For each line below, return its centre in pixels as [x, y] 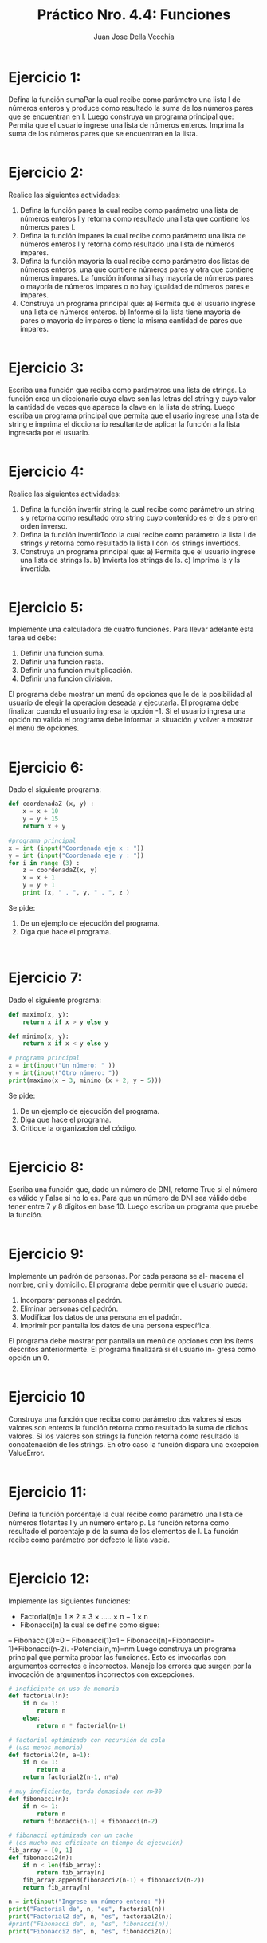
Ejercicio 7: [45, 978]
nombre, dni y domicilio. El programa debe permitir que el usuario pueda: [128, 1284]
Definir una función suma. [62, 653]
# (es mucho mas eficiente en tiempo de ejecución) [96, 1843]
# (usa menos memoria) [46, 1748]
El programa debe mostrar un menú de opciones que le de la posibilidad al [130, 694]
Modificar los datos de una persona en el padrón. [100, 1316]
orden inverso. [43, 526]
